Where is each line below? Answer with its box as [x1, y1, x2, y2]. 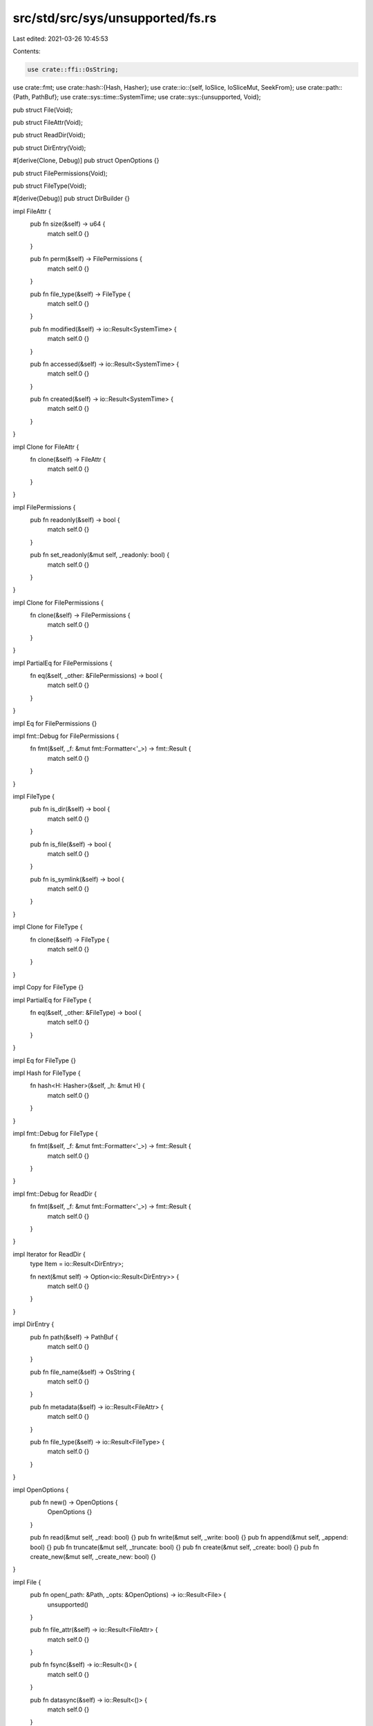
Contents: [12, 47, 41, 55]
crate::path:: [307, 83, 343, 91]
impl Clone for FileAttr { [12, 443, 79, 451]
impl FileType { [12, 792, 55, 800]
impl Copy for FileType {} [12, 983, 84, 991]
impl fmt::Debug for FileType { [12, 1129, 98, 1137]
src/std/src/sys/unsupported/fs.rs [12, 10, 217, 26]
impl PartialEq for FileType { [12, 996, 92, 1004]
